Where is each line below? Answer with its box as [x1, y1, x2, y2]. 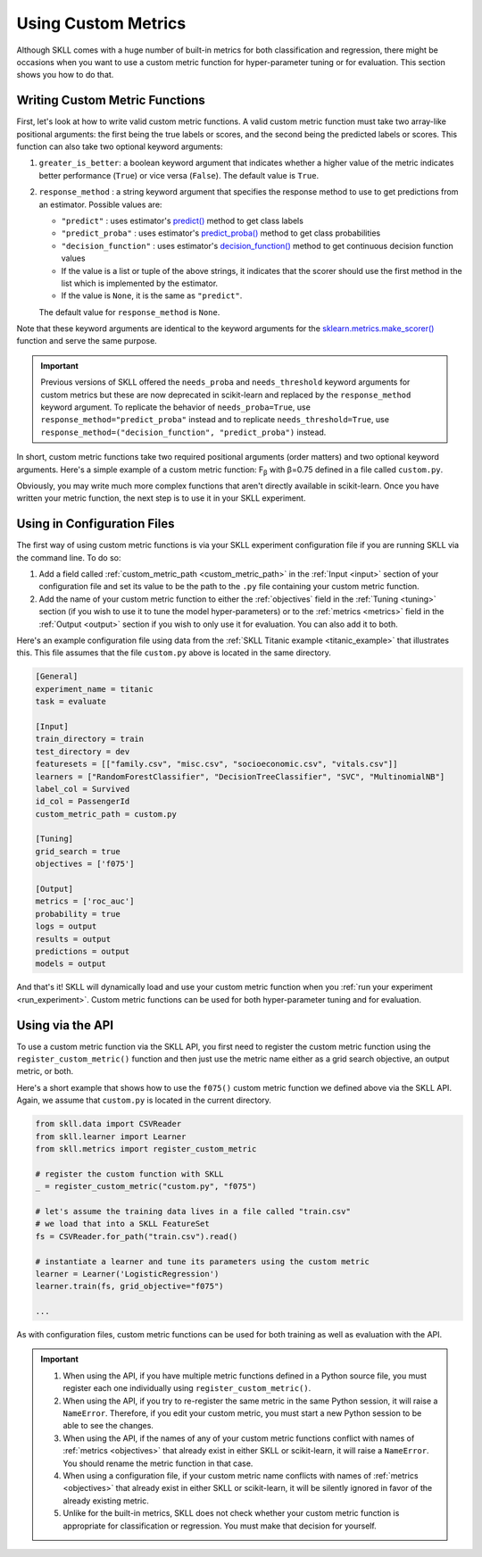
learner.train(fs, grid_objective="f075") [35, 1281, 224, 1292]
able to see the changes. [62, 1420, 154, 1431]
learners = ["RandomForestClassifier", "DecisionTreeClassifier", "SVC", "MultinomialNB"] [35, 771, 445, 781]
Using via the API [16, 1018, 114, 1033]
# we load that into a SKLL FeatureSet [35, 1219, 210, 1229]
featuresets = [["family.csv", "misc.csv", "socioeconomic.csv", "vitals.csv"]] [35, 759, 398, 770]
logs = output [35, 921, 97, 932]
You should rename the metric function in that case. [62, 1458, 253, 1469]
